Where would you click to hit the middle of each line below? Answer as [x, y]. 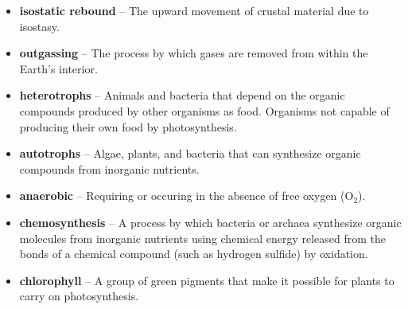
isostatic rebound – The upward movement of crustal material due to [194, 10]
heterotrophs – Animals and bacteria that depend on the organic [182, 95]
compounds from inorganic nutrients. [109, 168]
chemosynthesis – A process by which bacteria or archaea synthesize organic [210, 222]
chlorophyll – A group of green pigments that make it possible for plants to [207, 280]
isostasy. [39, 26]
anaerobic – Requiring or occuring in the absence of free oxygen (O [187, 196]
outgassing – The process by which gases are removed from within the [194, 53]
